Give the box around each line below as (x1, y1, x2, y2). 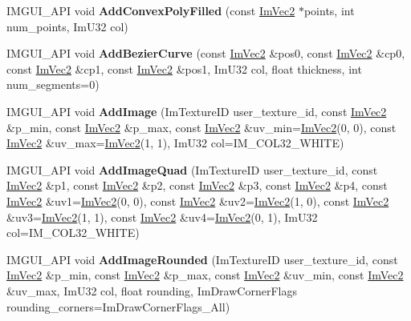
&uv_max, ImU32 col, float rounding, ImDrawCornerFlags (6, 282, 297, 299)
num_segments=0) (6, 76, 100, 93)
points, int (303, 2, 355, 18)
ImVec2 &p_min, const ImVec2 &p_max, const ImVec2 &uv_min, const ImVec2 (6, 267, 404, 283)
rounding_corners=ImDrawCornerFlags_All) (6, 298, 230, 315)
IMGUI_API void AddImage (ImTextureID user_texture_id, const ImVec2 (6, 102, 387, 119)
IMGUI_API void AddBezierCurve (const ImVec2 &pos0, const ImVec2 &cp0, (6, 45, 405, 62)
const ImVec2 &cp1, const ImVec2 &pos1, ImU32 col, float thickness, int (6, 60, 362, 77)
